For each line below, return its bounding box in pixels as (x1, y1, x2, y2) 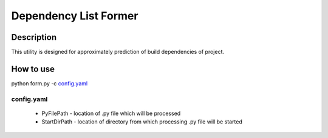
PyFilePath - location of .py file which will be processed (41, 110, 181, 117)
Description (11, 32, 57, 42)
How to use (11, 64, 55, 74)
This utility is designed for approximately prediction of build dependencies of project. (11, 48, 225, 56)
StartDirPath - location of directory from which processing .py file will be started (41, 118, 242, 125)
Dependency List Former (11, 9, 138, 22)
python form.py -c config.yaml (11, 79, 88, 87)
